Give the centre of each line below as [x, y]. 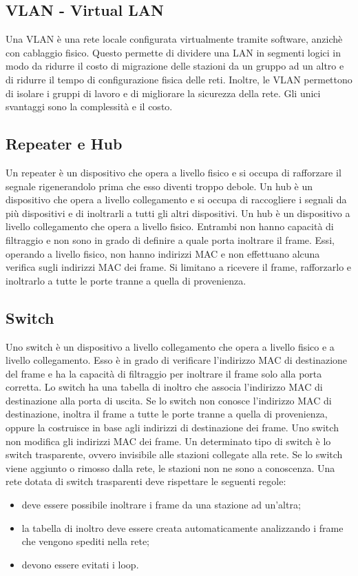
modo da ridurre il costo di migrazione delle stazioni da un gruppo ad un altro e [175, 66]
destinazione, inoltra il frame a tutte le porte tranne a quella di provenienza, [167, 414]
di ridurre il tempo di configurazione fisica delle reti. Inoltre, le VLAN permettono [179, 79]
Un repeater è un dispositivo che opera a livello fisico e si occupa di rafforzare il [173, 172]
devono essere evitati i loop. [80, 564]
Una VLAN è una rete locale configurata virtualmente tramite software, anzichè [174, 39]
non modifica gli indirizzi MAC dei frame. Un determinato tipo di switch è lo [168, 441]
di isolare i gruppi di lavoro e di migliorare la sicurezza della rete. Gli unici [163, 93]
